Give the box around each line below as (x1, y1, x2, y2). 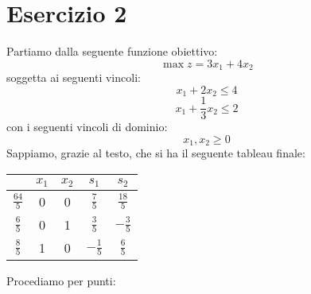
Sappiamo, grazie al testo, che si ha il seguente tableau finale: (6, 145, 305, 161)
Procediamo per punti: (6, 272, 116, 288)
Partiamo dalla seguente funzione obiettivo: (6, 43, 218, 60)
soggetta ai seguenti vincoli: (6, 69, 141, 86)
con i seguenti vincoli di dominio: (6, 118, 168, 135)
